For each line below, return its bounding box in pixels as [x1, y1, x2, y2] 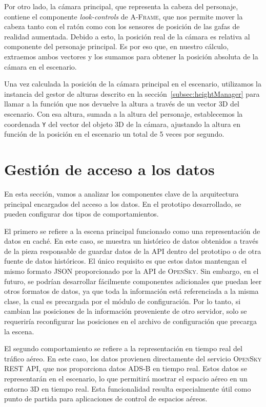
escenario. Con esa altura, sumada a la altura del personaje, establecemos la [4, 108, 243, 119]
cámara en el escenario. [4, 61, 77, 72]
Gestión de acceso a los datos [4, 158, 215, 179]
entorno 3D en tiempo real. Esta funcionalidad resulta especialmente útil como [4, 383, 251, 394]
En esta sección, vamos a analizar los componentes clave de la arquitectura [4, 188, 239, 199]
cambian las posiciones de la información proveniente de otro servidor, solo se [4, 306, 247, 316]
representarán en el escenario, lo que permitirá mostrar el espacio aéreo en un [4, 373, 248, 383]
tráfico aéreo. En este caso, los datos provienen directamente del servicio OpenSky [4, 353, 262, 363]
